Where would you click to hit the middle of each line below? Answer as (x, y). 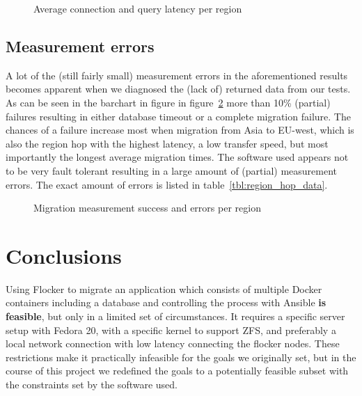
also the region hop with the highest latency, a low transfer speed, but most (167, 143)
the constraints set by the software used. (92, 385)
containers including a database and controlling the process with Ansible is (166, 302)
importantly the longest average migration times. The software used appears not (177, 157)
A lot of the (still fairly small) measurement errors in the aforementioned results (177, 75)
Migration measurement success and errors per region (147, 208)
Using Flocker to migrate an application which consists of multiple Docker (164, 288)
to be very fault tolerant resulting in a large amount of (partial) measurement (172, 170)
